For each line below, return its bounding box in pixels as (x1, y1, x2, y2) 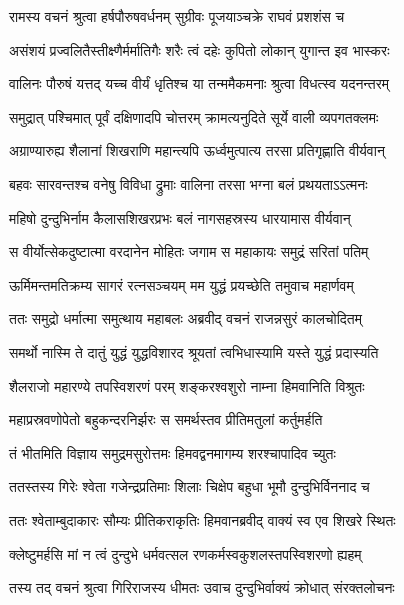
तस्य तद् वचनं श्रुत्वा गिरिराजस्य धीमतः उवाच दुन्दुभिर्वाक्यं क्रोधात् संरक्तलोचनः (9, 577, 395, 598)
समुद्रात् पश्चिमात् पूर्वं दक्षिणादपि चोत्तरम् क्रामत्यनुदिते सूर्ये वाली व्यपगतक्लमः (9, 106, 379, 127)
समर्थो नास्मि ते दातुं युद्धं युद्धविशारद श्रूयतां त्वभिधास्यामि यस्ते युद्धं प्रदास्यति (9, 341, 379, 362)
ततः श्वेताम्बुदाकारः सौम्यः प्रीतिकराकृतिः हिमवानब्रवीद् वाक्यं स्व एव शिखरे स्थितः (9, 509, 396, 530)
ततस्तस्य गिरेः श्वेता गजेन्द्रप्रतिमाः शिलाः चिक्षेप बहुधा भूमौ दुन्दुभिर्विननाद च (9, 476, 370, 497)
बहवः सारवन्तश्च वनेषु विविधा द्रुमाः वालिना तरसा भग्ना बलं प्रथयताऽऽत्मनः (9, 173, 368, 194)
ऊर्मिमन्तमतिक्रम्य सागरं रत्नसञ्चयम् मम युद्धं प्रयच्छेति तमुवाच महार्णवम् (9, 274, 354, 295)
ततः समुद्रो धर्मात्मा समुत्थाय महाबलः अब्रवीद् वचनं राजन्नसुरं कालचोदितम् (9, 308, 363, 329)
